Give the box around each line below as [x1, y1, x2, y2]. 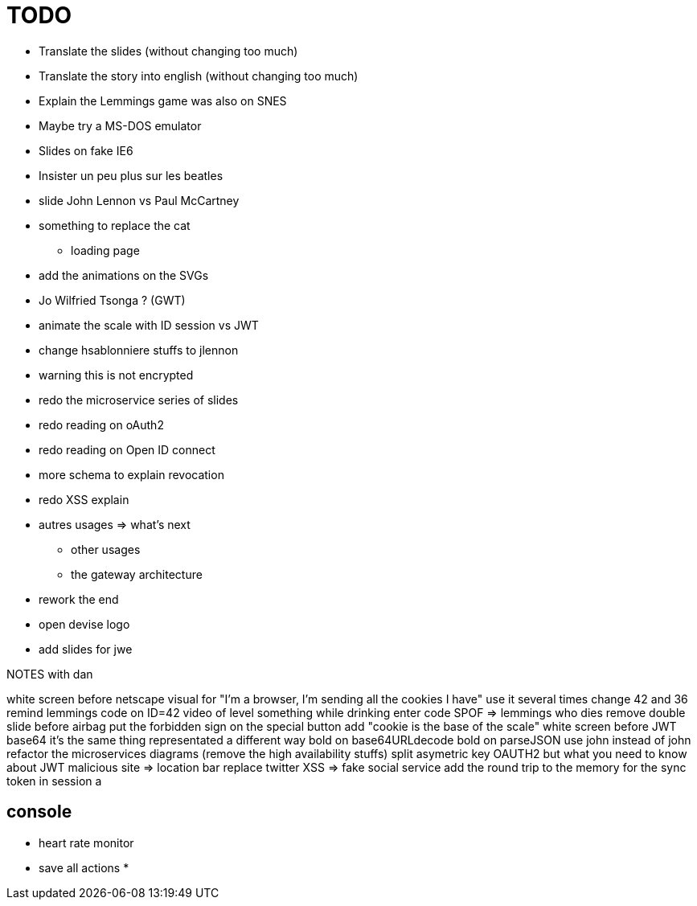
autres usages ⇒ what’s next [39, 517, 191, 531]
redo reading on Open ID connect [39, 442, 215, 457]
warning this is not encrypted [39, 367, 194, 382]
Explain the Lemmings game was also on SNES [39, 93, 287, 108]
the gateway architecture [71, 567, 203, 581]
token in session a [6, 773, 102, 788]
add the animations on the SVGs [39, 268, 209, 282]
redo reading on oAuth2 [39, 417, 164, 432]
